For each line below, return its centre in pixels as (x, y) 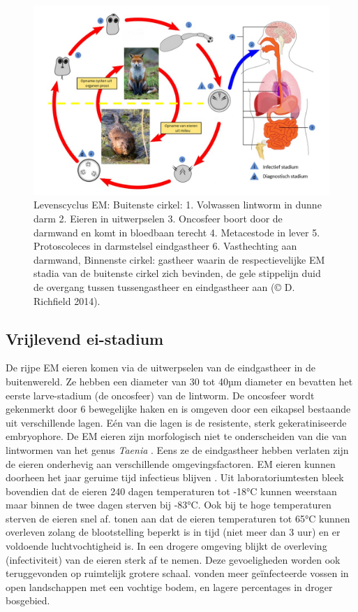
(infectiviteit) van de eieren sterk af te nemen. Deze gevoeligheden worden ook (173, 559)
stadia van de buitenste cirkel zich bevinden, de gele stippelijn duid (177, 273)
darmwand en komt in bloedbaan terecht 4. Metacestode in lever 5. (177, 232)
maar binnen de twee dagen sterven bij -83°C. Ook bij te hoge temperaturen (169, 505)
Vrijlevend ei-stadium (85, 338)
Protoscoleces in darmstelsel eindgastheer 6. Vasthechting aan (165, 246)
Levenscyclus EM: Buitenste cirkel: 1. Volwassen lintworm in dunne (178, 205)
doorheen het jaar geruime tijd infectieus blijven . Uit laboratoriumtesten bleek (175, 477)
